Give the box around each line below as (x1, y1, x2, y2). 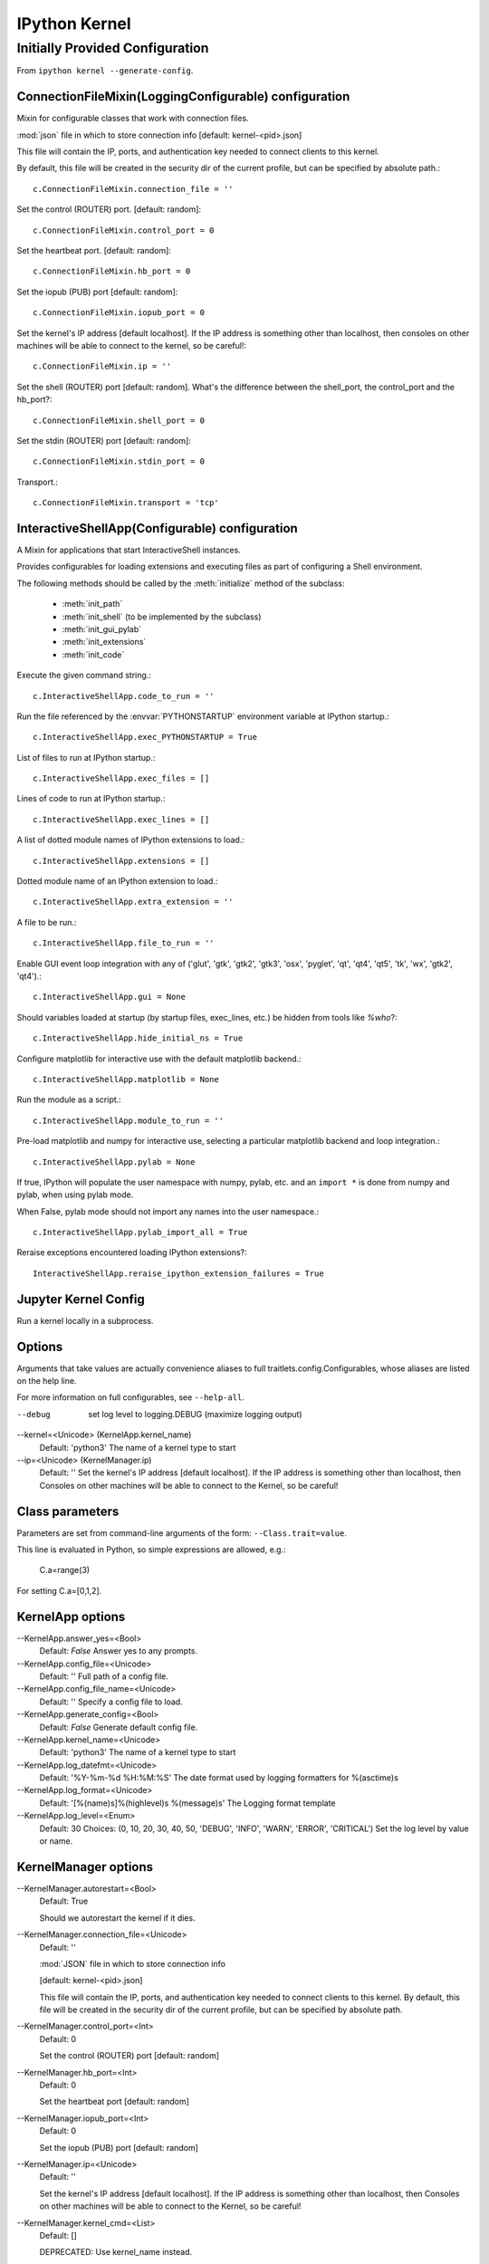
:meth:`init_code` (62, 648, 125, 660)
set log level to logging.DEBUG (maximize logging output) (88, 1408, 302, 1419)
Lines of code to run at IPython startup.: (16, 793, 166, 804)
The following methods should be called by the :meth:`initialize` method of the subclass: (16, 578, 345, 589)
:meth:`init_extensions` (62, 637, 147, 648)
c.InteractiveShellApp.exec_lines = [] (33, 814, 210, 824)
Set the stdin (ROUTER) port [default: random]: (16, 435, 192, 446)
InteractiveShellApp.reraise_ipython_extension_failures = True (33, 1268, 325, 1279)
